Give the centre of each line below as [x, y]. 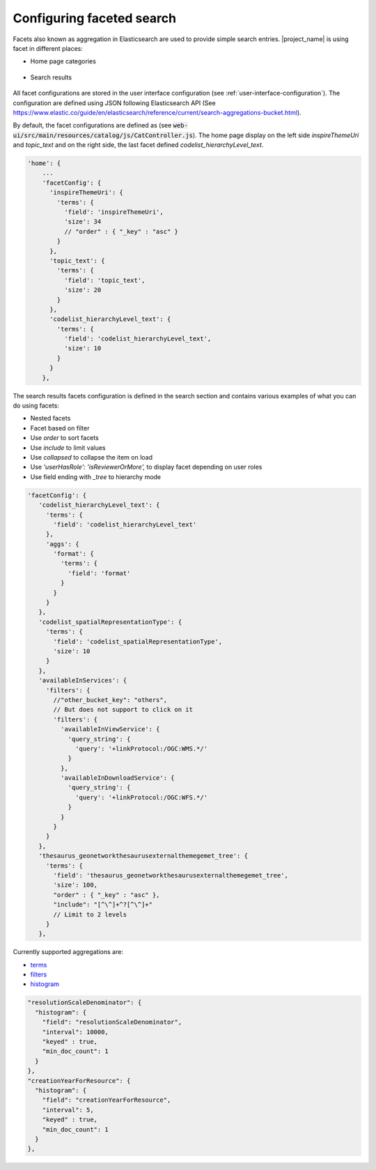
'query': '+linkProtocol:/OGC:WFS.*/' [142, 797]
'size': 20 [83, 290]
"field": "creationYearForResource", [107, 1100]
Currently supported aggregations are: [68, 952]
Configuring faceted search [95, 18]
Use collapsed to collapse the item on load [92, 457]
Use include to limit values [68, 447]
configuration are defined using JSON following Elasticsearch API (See [114, 103]
